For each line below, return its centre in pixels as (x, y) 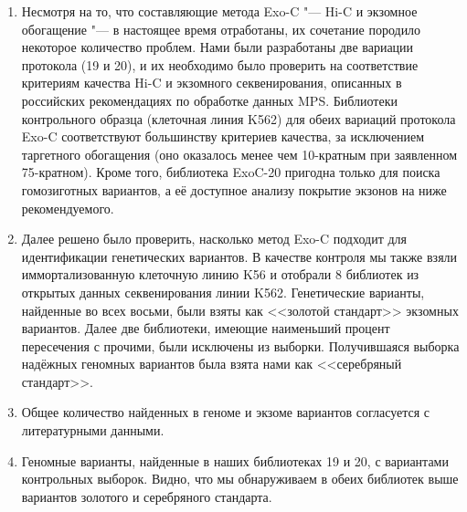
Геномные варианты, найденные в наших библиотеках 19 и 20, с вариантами (235, 460)
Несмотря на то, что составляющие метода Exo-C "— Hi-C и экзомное (219, 11)
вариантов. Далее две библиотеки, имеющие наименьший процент (206, 328)
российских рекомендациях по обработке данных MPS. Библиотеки (209, 100)
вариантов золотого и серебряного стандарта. (147, 496)
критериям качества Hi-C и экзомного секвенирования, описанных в (212, 83)
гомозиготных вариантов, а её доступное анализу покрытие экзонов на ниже (234, 189)
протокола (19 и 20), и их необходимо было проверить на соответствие (220, 64)
